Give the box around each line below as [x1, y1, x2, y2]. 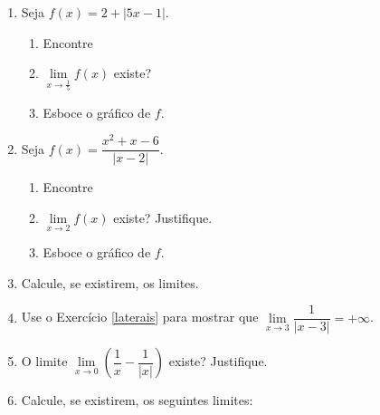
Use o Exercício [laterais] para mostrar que [21, 307, 259, 326]
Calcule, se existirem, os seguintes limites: [21, 391, 253, 410]
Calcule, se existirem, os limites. [21, 273, 199, 292]
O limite [21, 352, 68, 371]
